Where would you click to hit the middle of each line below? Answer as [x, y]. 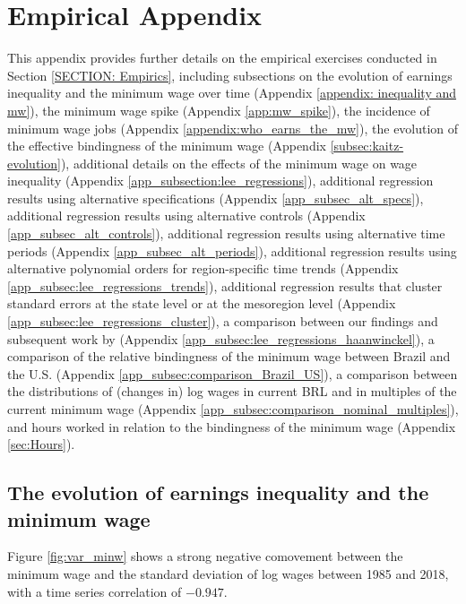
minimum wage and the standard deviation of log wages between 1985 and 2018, [228, 573]
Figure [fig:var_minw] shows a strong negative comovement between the [205, 556]
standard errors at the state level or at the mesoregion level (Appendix [202, 303]
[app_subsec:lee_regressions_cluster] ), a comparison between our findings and [223, 321]
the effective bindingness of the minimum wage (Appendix [167, 146]
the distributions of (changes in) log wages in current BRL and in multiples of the [232, 391]
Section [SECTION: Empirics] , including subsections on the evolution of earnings [230, 75]
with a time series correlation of [95, 591]
